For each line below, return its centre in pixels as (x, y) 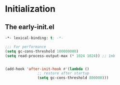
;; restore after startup (63, 73)
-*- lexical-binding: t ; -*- (34, 38)
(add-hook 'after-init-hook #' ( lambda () (47, 69)
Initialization (30, 9)
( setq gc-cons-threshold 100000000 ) (42, 51)
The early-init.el (30, 27)
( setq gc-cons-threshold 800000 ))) (73, 78)
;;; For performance (26, 47)
